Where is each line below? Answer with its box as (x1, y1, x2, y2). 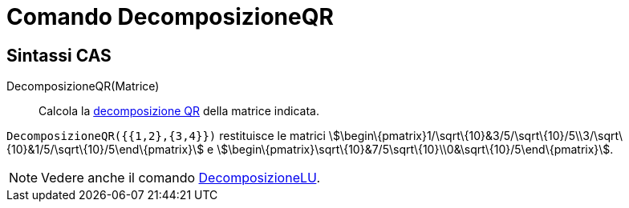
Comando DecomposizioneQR (6, 3, 334, 30)
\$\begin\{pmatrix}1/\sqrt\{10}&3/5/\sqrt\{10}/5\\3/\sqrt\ (328, 129, 623, 143)
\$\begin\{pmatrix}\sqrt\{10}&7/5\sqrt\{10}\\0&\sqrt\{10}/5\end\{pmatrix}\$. (217, 142, 614, 157)
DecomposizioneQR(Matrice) (6, 79, 160, 94)
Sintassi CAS (6, 45, 112, 66)
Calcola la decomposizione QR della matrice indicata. (39, 104, 320, 118)
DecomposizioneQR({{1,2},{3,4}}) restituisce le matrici (6, 129, 326, 143)
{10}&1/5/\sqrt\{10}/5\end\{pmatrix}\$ (6, 142, 205, 157)
